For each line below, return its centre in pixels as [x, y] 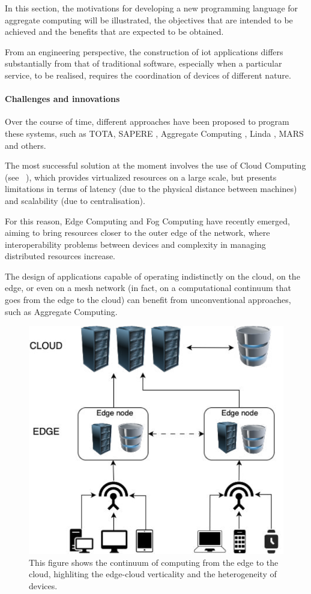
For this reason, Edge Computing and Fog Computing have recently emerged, [147, 220]
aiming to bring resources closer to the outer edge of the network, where [137, 232]
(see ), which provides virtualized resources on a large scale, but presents [141, 177]
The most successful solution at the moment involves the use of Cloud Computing [155, 165]
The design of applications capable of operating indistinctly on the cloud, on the [152, 276]
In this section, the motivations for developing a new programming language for [152, 8]
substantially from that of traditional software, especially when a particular [143, 63]
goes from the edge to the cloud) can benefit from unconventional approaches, [148, 300]
